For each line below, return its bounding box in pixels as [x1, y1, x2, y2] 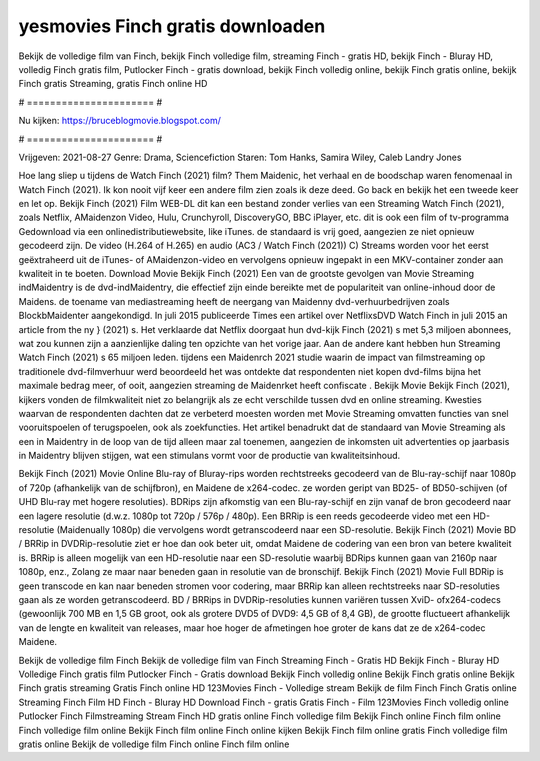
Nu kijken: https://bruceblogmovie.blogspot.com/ [18, 115, 222, 127]
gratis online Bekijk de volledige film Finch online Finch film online [18, 738, 290, 750]
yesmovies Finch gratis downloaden [18, 15, 326, 37]
